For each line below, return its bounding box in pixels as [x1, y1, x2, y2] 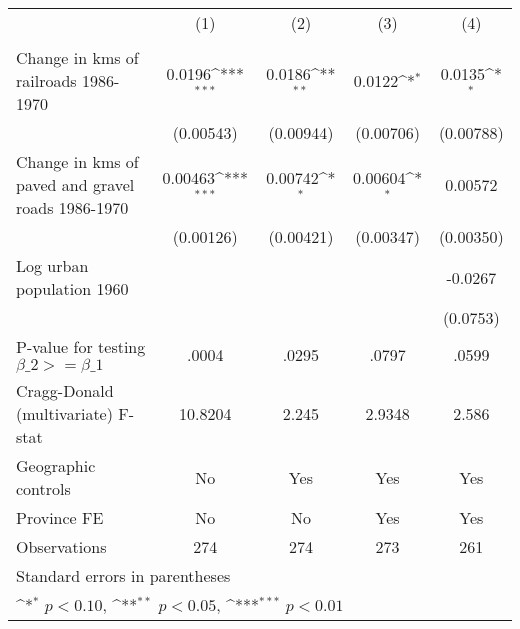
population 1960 [16, 277, 129, 300]
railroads [16, 69, 77, 92]
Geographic [16, 454, 96, 477]
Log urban [16, 254, 89, 277]
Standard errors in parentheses [16, 564, 231, 587]
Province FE [16, 506, 104, 529]
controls [16, 477, 71, 500]
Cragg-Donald [16, 379, 114, 402]
